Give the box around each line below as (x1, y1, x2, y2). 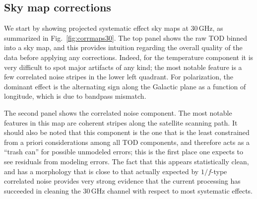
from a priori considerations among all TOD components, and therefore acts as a (4, 136, 250, 147)
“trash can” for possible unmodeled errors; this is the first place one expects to (4, 146, 243, 157)
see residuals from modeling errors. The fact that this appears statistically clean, (4, 156, 249, 166)
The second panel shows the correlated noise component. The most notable (4, 107, 232, 118)
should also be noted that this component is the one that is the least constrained (4, 127, 250, 137)
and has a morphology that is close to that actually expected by (4, 166, 199, 176)
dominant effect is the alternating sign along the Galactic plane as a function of (4, 81, 246, 91)
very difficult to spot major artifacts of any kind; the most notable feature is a (4, 62, 242, 72)
